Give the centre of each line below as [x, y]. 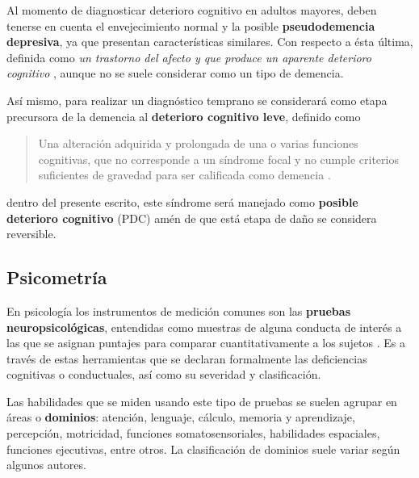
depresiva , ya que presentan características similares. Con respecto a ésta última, [210, 42]
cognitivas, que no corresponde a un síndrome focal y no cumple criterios [218, 159]
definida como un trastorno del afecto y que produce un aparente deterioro [189, 57]
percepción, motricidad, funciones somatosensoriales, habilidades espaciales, [193, 433]
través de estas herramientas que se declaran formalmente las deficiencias [187, 358]
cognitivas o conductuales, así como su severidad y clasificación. [164, 374]
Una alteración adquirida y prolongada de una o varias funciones [198, 143]
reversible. [31, 234]
